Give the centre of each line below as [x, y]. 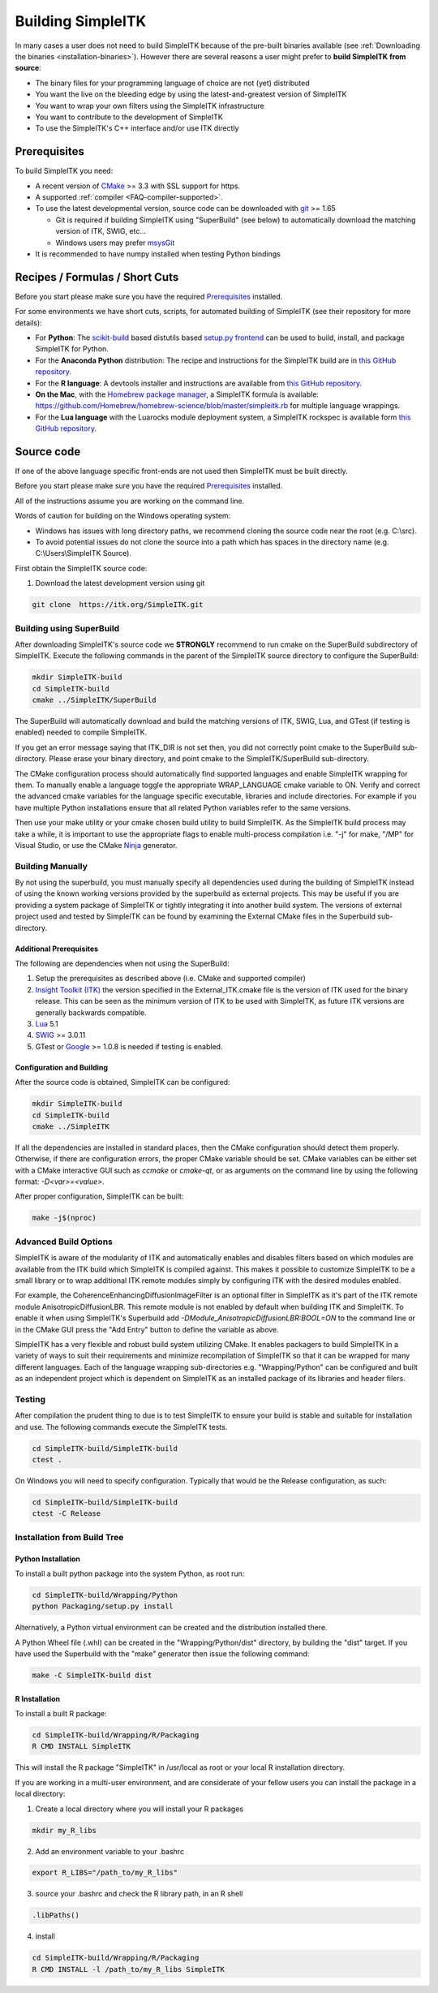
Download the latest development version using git [120, 583]
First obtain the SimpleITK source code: [81, 568]
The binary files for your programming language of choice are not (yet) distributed [172, 83]
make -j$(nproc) [64, 1218]
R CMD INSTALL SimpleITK [82, 1746]
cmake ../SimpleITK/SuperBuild [94, 700]
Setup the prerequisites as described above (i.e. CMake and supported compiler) [170, 979]
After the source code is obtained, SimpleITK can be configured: [122, 1083]
